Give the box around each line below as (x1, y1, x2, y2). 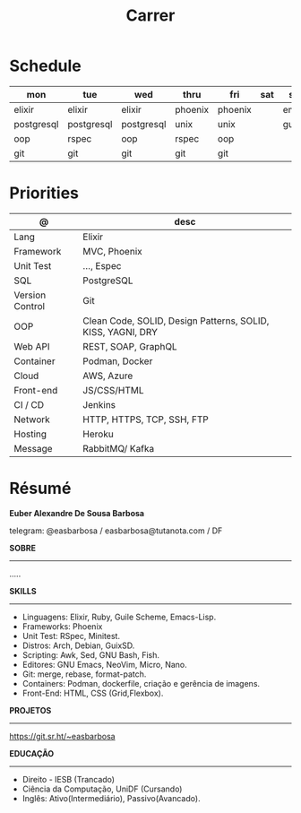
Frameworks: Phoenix (21, 620, 103, 632)
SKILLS (9, 585, 38, 596)
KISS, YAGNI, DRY (82, 325, 159, 338)
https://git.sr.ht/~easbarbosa (9, 731, 116, 741)
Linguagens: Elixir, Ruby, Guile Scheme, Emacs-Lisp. (21, 611, 217, 622)
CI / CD (13, 398, 45, 411)
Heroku (82, 428, 114, 440)
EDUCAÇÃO (9, 748, 55, 758)
